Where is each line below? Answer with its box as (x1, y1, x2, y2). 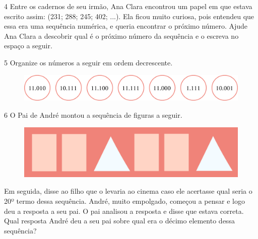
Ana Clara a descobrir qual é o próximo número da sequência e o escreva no (4, 30, 239, 41)
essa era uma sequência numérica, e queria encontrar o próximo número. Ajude (4, 21, 248, 31)
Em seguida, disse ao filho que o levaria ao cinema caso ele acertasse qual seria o (4, 186, 252, 196)
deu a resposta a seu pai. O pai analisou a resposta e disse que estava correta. (4, 205, 244, 216)
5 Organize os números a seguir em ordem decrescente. (4, 57, 173, 67)
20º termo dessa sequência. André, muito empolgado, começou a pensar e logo (4, 196, 245, 206)
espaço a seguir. (4, 40, 52, 51)
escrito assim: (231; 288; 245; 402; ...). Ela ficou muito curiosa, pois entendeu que (4, 11, 254, 21)
